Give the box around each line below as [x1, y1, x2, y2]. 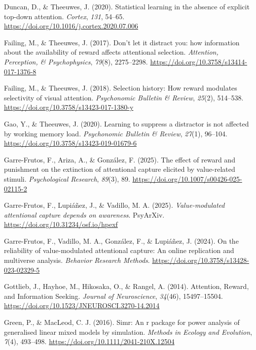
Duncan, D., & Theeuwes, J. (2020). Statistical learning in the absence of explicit [4, 1, 250, 11]
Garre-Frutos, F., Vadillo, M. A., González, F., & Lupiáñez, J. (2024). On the [4, 235, 239, 246]
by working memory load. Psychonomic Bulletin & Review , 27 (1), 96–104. [4, 128, 227, 138]
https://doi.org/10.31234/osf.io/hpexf [4, 219, 118, 229]
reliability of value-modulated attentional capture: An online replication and [4, 245, 234, 255]
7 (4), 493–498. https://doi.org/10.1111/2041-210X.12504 [4, 336, 175, 347]
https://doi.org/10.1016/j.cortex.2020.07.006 [4, 21, 139, 31]
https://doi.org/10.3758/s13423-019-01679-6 [4, 138, 137, 148]
